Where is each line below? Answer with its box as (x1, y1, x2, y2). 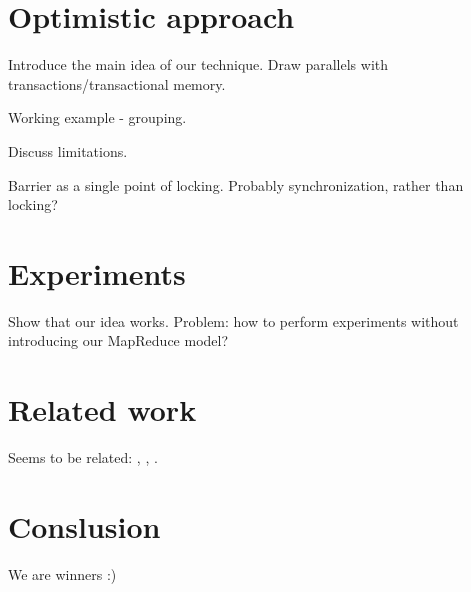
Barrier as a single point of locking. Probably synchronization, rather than (8, 174, 464, 195)
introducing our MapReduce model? (8, 330, 229, 351)
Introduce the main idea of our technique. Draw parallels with (8, 54, 389, 75)
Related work (8, 389, 197, 430)
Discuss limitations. (8, 140, 128, 161)
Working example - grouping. (8, 107, 187, 128)
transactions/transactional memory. (8, 73, 226, 94)
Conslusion (8, 505, 161, 546)
